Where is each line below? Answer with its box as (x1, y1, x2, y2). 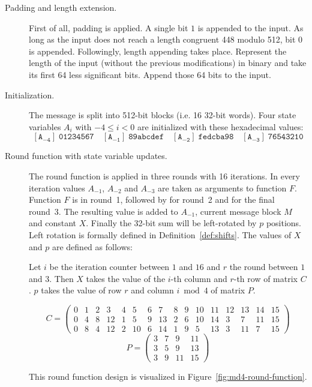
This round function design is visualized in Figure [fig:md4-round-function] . (29, 370, 307, 383)
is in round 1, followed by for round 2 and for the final (72, 193, 275, 206)
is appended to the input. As (197, 21, 304, 34)
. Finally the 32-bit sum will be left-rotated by (86, 217, 257, 229)
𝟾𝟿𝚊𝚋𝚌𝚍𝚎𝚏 (128, 133, 164, 142)
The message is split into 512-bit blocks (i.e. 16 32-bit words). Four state (29, 109, 296, 121)
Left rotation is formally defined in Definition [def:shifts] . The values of (29, 228, 292, 241)
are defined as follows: (52, 240, 133, 253)
